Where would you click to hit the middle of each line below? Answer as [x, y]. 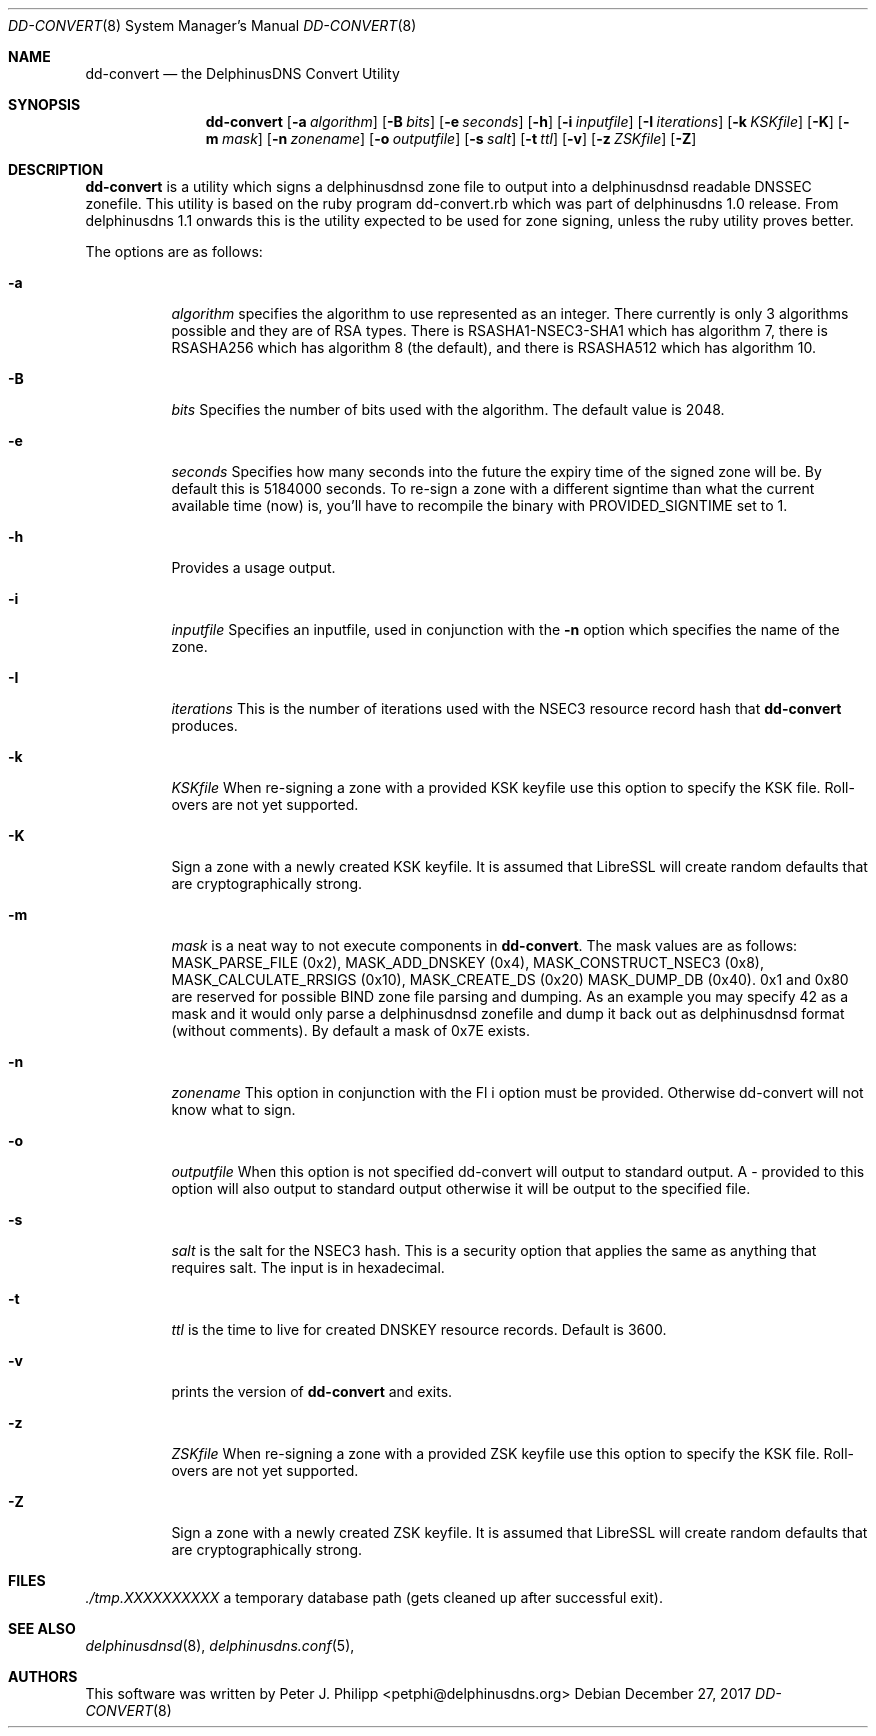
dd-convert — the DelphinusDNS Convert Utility [242, 73]
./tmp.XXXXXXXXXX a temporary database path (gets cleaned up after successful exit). [374, 1597]
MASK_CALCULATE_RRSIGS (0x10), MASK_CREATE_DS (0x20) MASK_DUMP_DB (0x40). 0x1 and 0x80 [510, 979]
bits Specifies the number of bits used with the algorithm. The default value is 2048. [448, 409]
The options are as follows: [174, 251]
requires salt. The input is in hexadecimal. [308, 1267]
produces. [204, 725]
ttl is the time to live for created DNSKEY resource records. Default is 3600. [419, 1329]
